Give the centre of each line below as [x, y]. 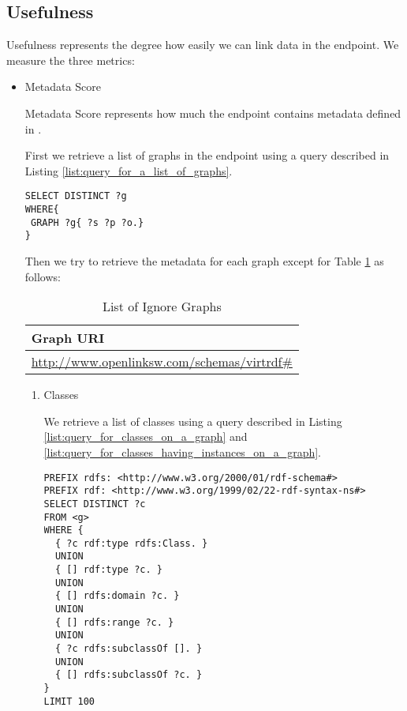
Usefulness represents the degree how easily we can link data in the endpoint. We [203, 45]
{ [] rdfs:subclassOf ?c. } [129, 675]
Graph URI [68, 338]
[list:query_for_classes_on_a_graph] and [146, 436]
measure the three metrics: [71, 60]
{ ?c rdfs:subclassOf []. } [129, 649]
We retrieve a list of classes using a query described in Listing [193, 421]
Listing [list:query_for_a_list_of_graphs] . [129, 170]
